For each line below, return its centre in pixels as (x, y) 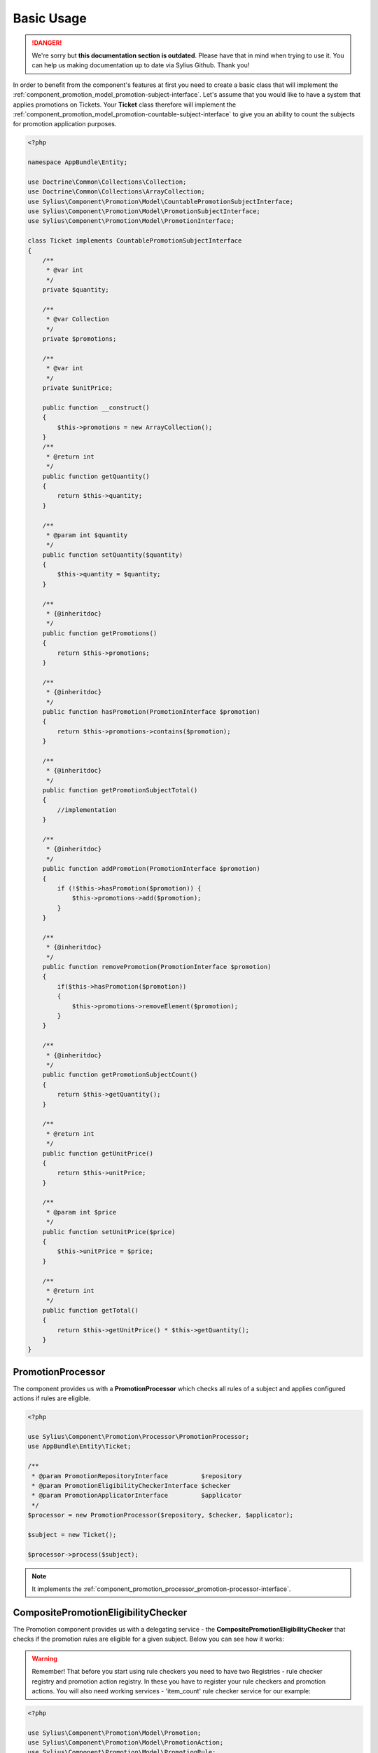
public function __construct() (96, 407)
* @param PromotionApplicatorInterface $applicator (137, 1496)
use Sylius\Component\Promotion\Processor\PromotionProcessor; (139, 1436)
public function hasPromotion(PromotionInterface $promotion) (151, 711)
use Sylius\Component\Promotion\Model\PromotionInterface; (131, 221)
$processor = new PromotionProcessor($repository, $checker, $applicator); (161, 1515)
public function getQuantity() (96, 476)
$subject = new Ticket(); (72, 1535)
